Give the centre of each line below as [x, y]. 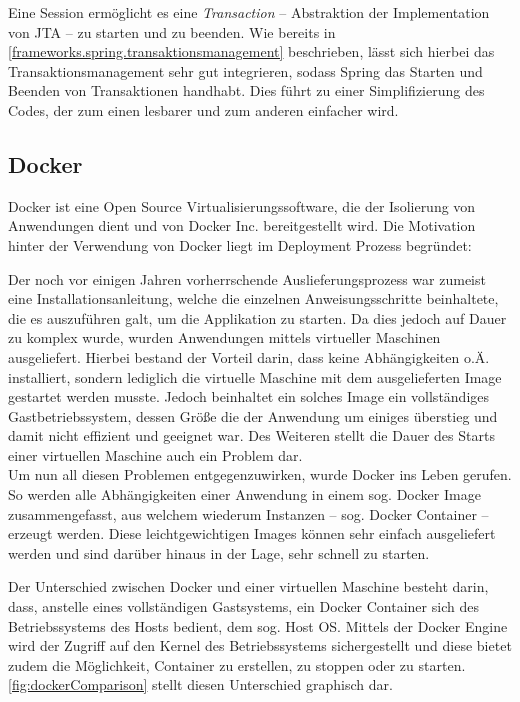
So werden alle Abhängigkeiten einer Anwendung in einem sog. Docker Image [244, 494]
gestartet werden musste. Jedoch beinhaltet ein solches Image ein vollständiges [249, 396]
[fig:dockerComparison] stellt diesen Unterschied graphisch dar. [200, 684]
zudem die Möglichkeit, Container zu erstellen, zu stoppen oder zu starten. [237, 664]
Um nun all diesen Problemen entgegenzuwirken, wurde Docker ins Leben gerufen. [260, 474]
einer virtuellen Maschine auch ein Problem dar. [155, 454]
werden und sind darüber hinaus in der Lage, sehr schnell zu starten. [219, 552]
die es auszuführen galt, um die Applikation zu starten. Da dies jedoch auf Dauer [257, 317]
